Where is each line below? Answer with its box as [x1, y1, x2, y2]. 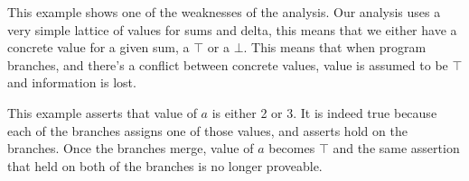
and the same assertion [333, 139, 460, 158]
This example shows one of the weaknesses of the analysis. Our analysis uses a [7, 3, 441, 21]
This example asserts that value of [7, 103, 197, 122]
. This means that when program [243, 38, 427, 57]
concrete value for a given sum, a [7, 38, 190, 57]
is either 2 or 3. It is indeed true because [211, 103, 437, 122]
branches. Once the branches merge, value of [7, 139, 254, 158]
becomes [268, 139, 315, 158]
